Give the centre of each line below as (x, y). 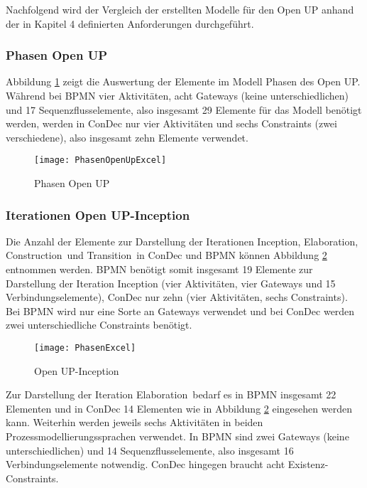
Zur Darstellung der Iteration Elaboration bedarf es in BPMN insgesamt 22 (171, 394)
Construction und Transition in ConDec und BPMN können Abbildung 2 (166, 255)
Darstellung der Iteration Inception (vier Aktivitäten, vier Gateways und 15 (171, 283)
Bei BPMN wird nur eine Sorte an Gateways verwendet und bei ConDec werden (180, 311)
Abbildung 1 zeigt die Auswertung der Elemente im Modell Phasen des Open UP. (183, 81)
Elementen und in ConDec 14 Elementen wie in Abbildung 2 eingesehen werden (179, 408)
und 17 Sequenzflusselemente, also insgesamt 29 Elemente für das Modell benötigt (184, 109)
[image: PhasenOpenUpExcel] (100, 160)
